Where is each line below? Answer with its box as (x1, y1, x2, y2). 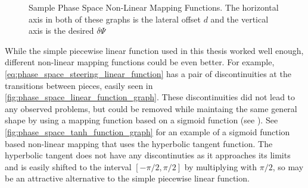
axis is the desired (29, 24, 94, 37)
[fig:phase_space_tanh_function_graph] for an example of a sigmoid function (5, 125, 290, 138)
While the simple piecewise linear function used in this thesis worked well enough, (5, 44, 304, 56)
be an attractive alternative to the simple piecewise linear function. (5, 172, 250, 184)
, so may (272, 160, 304, 173)
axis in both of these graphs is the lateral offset (29, 12, 201, 25)
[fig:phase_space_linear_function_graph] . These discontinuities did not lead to (5, 91, 295, 103)
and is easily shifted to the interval (5, 160, 132, 173)
